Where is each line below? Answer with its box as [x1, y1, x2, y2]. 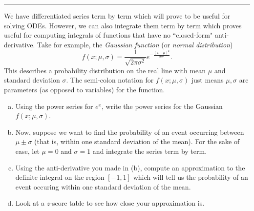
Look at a [15, 198, 45, 208]
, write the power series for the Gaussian [102, 101, 223, 111]
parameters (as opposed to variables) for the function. [4, 84, 165, 95]
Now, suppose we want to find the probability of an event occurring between [15, 127, 244, 137]
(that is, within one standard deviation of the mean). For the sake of [34, 136, 240, 147]
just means [191, 75, 224, 85]
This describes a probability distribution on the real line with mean [4, 65, 206, 75]
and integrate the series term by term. [92, 146, 207, 156]
